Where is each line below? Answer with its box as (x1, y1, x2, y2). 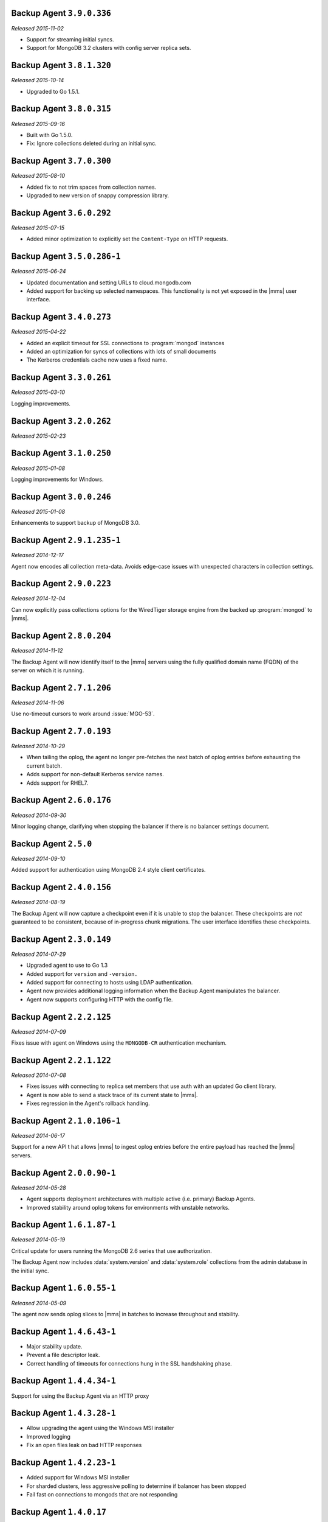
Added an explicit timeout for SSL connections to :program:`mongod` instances (26, 339, 225, 346)
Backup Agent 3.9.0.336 (11, 8, 112, 18)
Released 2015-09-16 (11, 120, 65, 127)
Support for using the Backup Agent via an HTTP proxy (11, 1392, 149, 1400)
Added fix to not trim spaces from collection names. (26, 183, 157, 191)
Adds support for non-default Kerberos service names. (26, 771, 164, 778)
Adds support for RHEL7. (26, 779, 88, 787)
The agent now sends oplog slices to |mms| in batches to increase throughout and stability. (11, 1310, 240, 1317)
